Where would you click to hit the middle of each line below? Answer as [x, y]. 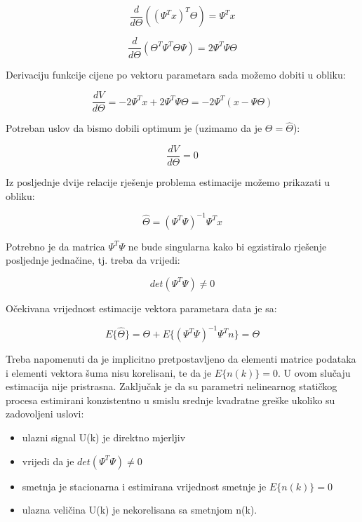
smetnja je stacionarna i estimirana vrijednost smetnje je [144, 486]
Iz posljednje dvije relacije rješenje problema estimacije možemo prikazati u [168, 182]
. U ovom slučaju [314, 372]
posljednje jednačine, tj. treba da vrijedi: [93, 260]
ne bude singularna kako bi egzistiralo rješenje [227, 246]
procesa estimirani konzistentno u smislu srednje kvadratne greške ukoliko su [170, 400]
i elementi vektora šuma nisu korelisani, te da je [109, 372]
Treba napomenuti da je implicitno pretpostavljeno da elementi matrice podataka [181, 359]
